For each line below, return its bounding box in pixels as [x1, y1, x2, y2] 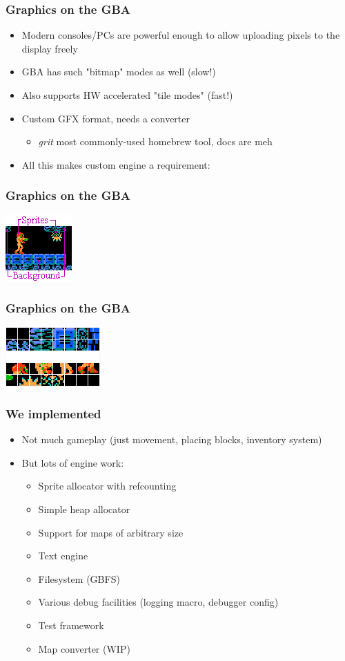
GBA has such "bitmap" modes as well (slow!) [21, 64, 216, 79]
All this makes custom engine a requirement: [21, 157, 210, 171]
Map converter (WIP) [38, 641, 130, 655]
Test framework [38, 617, 104, 632]
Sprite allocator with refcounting [38, 478, 177, 493]
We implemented [6, 404, 101, 422]
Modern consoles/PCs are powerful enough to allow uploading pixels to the [21, 28, 340, 42]
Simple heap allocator [38, 502, 130, 516]
